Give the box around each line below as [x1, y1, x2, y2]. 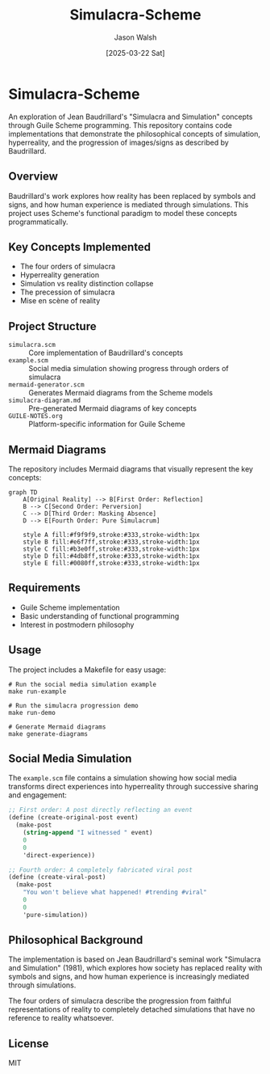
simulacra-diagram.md [8, 396, 81, 405]
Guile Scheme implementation [19, 603, 120, 612]
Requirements [8, 581, 81, 595]
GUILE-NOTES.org [8, 412, 63, 421]
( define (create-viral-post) [8, 873, 106, 882]
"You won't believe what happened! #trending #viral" [23, 888, 207, 897]
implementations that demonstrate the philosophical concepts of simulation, [8, 129, 260, 138]
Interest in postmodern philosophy [19, 619, 135, 629]
